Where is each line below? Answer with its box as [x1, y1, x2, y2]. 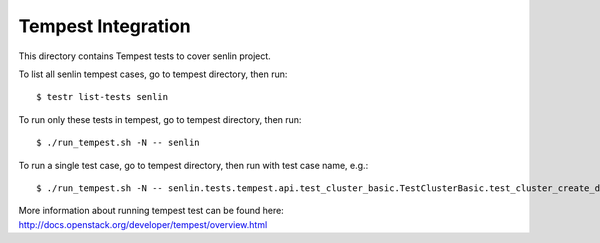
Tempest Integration [18, 15, 191, 37]
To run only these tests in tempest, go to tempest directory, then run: [18, 113, 302, 125]
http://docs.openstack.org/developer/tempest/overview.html [18, 218, 268, 230]
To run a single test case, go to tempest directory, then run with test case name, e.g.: [18, 159, 369, 171]
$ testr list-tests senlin [36, 91, 169, 103]
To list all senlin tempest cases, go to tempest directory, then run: [18, 68, 288, 80]
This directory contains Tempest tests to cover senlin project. [18, 50, 272, 62]
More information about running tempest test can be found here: [18, 205, 284, 217]
